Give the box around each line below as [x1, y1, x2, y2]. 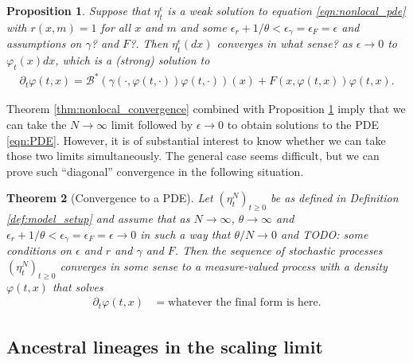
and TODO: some [280, 225, 368, 242]
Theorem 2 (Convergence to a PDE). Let [6, 189, 213, 206]
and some [180, 18, 227, 35]
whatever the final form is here [167, 297, 318, 309]
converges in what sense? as [216, 35, 353, 52]
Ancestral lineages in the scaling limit [6, 334, 323, 358]
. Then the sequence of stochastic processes [174, 242, 383, 259]
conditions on [6, 242, 72, 259]
